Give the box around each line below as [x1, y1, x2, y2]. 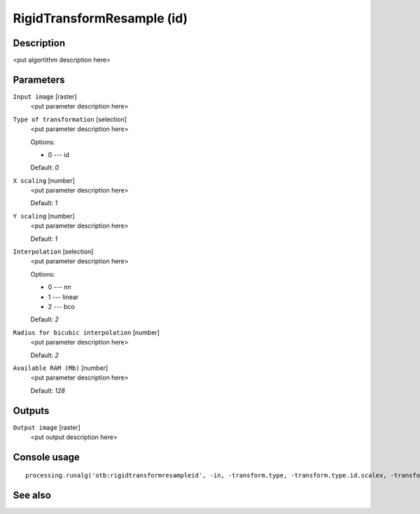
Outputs [13, 405, 50, 417]
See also [13, 489, 52, 501]
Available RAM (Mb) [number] [13, 363, 108, 372]
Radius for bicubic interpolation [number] [13, 328, 160, 336]
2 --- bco [48, 303, 75, 311]
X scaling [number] [13, 176, 75, 185]
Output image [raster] [13, 423, 80, 431]
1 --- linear [48, 293, 79, 301]
